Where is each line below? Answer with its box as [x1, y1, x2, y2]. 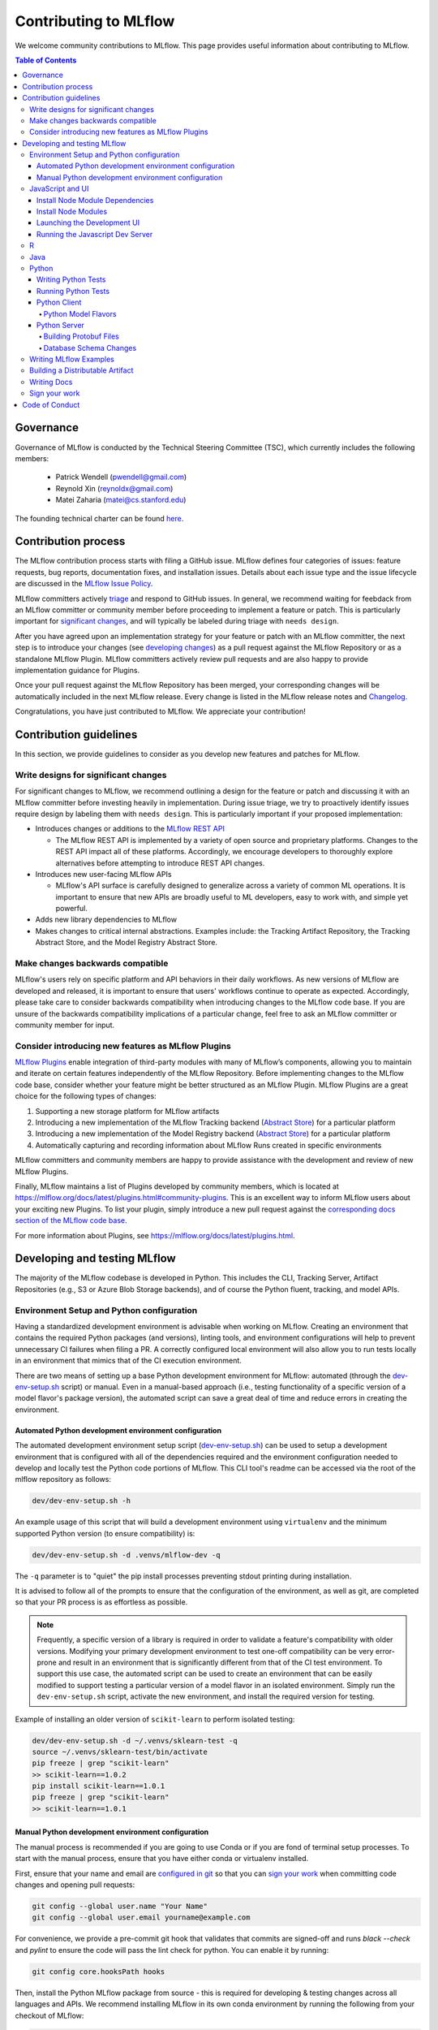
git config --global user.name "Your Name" [32, 1901, 208, 1911]
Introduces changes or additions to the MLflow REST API [35, 824, 225, 834]
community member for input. [15, 1020, 115, 1030]
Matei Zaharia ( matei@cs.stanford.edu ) [55, 495, 187, 505]
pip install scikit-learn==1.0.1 [32, 1782, 165, 1790]
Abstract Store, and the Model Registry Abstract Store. [35, 938, 218, 948]
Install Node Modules [36, 207, 108, 217]
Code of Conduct [22, 400, 80, 409]
